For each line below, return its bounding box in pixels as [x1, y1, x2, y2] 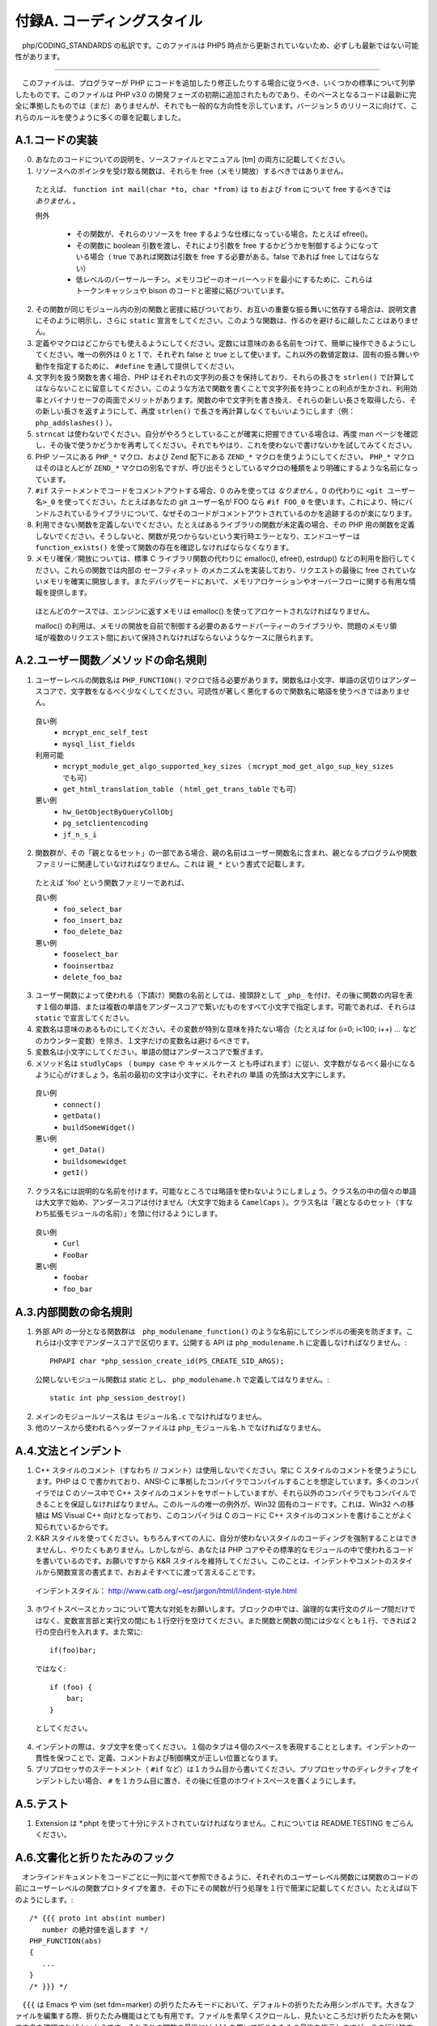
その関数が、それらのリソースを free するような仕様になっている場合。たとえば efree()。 [75, 229, 372, 239]
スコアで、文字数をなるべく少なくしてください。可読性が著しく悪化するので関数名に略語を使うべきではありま [35, 686, 404, 696]
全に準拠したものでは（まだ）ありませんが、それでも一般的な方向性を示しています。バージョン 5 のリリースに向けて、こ [15, 101, 418, 111]
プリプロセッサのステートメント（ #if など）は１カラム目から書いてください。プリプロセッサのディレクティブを [35, 1764, 413, 1774]
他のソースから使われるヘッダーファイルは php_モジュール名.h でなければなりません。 [35, 1422, 325, 1432]
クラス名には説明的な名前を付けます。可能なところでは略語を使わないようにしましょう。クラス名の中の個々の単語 [35, 1186, 417, 1195]
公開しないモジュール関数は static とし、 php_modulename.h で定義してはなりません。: [35, 1374, 329, 1384]
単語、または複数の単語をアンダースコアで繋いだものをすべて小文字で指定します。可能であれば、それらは [63, 1002, 416, 1011]
